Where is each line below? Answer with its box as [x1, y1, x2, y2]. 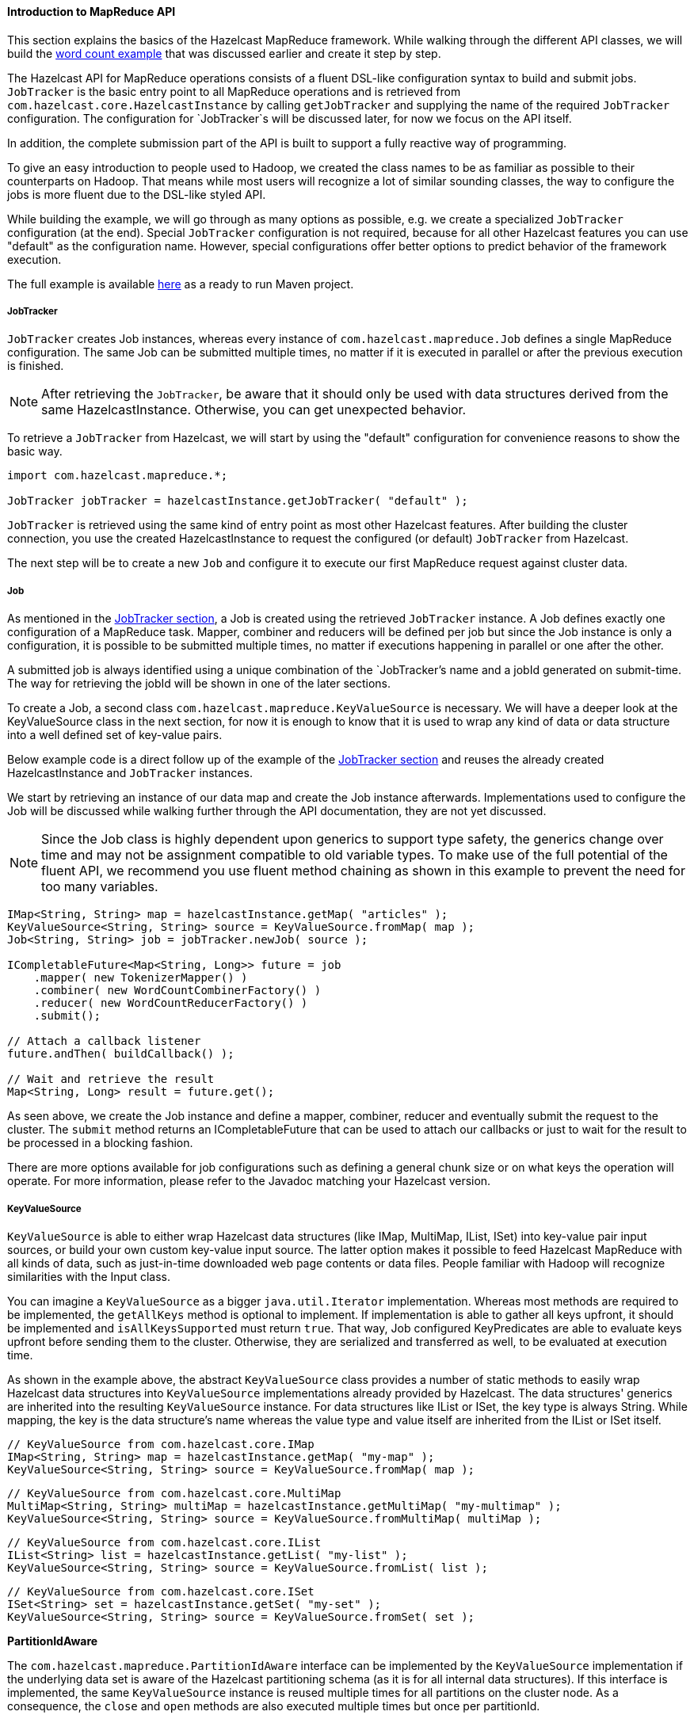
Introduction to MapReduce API [7, 5, 176, 18]
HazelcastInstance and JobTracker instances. [7, 766, 253, 780]
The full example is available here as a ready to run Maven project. [7, 276, 354, 291]
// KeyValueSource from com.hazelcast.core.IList [7, 1535, 322, 1549]
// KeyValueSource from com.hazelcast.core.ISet [7, 1584, 315, 1598]
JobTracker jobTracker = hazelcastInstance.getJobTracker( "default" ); [7, 494, 468, 508]
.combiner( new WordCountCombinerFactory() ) [33, 984, 322, 997]
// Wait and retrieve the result [7, 1073, 215, 1086]
